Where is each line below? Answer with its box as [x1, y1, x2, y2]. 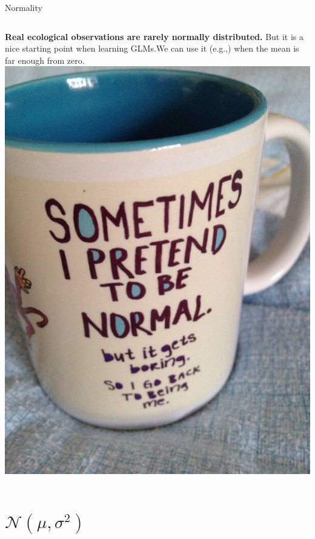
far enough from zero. [5, 53, 85, 66]
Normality [5, 1, 42, 13]
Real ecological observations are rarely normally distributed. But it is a [5, 30, 304, 42]
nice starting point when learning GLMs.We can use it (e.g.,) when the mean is [5, 42, 299, 55]
